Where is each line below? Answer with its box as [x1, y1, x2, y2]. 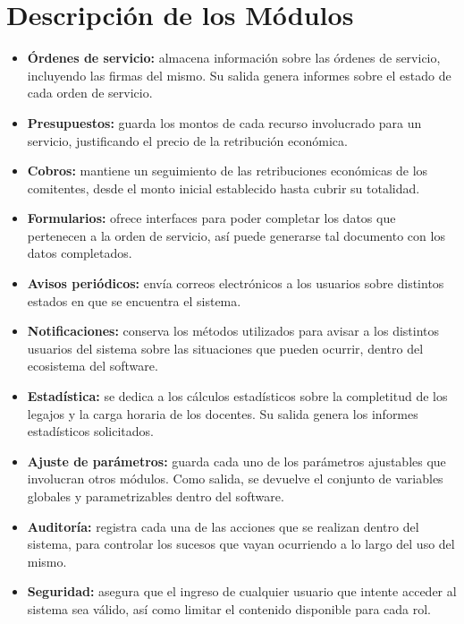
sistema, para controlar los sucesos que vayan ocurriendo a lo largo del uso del [27, 534, 455, 553]
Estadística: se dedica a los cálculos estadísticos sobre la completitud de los [27, 387, 448, 406]
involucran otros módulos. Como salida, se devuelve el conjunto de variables [27, 469, 443, 488]
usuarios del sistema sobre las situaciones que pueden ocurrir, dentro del [27, 338, 424, 357]
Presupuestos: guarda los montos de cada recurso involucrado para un [27, 113, 422, 132]
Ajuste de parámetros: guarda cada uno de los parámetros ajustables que [27, 451, 446, 470]
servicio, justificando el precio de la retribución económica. [27, 131, 348, 150]
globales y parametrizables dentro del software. [27, 487, 284, 505]
